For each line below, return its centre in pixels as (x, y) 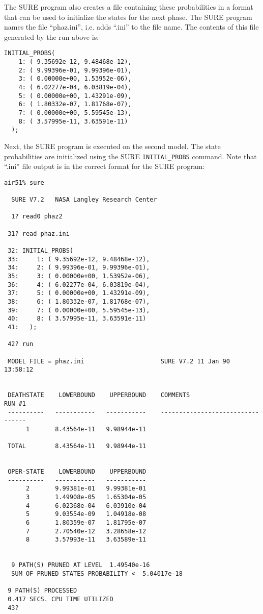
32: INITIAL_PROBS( (41, 251)
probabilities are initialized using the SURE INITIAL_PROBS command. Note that (130, 156)
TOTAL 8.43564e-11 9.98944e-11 (77, 446)
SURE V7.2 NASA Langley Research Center (84, 200)
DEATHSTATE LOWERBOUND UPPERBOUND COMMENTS (99, 395)
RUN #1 (15, 403)
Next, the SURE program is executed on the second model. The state (112, 146)
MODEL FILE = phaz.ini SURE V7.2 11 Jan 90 (119, 361)
